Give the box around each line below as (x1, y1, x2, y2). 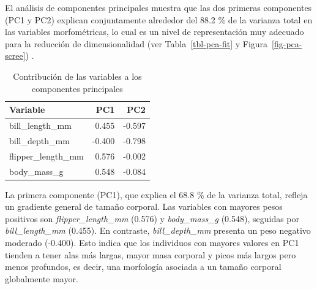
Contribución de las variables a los (13, 69, 142, 82)
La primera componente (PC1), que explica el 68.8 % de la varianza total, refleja (5, 188, 308, 201)
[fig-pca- (272, 37, 302, 50)
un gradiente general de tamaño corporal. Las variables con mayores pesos (5, 200, 283, 213)
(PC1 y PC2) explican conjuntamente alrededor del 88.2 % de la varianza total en (5, 13, 313, 26)
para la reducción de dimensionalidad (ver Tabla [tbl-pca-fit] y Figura (5, 37, 268, 50)
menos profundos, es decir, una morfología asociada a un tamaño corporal (5, 260, 282, 273)
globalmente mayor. (5, 272, 78, 285)
